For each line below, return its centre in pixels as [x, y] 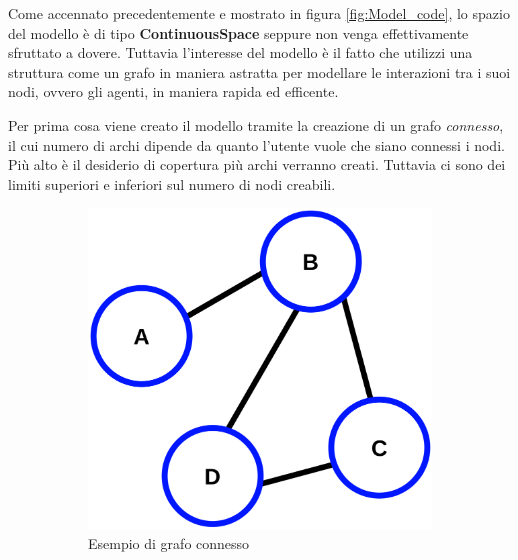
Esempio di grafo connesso [169, 542]
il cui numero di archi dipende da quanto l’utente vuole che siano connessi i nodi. [256, 144]
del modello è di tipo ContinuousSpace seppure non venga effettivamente [238, 32]
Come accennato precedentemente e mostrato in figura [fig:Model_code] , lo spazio [259, 13]
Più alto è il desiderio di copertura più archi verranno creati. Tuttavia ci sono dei [257, 164]
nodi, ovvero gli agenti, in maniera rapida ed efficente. [173, 91]
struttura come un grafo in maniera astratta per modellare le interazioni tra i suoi [259, 71]
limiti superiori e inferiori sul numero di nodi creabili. [172, 183]
